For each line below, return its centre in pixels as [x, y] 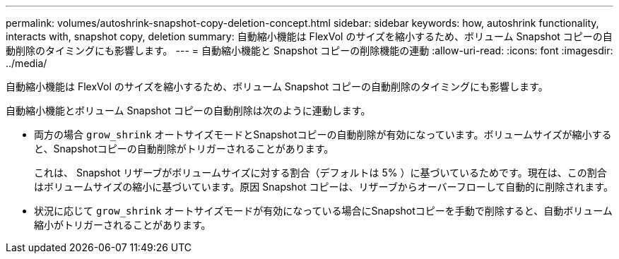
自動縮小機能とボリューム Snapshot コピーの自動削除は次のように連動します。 [188, 110]
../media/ [26, 63]
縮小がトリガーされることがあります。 [123, 225]
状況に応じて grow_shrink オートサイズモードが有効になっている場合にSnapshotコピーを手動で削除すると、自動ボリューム [323, 211]
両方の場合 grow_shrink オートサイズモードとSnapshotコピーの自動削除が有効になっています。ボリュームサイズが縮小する [323, 134]
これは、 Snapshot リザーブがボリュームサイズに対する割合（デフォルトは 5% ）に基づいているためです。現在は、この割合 [320, 173]
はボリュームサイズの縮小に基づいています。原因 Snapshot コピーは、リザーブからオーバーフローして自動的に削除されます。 [324, 187]
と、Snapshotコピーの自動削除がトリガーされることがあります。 [184, 149]
